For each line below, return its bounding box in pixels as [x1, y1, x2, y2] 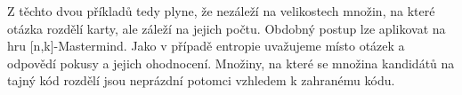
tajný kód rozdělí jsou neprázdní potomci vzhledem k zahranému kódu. [7, 71, 395, 90]
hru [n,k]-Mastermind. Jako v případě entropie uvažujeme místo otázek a [7, 36, 405, 55]
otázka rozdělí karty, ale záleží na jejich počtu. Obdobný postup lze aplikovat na [7, 19, 446, 37]
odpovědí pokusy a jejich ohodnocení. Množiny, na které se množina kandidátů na [7, 53, 455, 72]
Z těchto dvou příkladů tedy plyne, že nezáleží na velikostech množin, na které [7, 2, 435, 20]
